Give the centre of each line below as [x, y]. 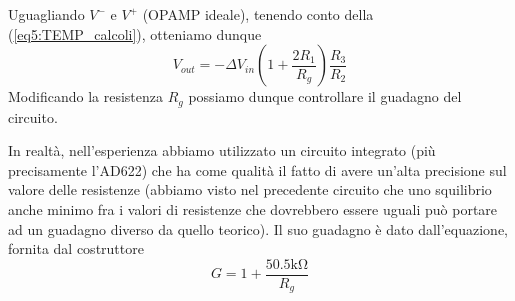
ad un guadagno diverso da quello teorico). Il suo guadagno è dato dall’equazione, [258, 228]
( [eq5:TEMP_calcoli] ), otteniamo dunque [135, 33]
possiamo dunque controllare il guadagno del [325, 96]
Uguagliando [46, 14]
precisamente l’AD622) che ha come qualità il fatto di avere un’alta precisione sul [257, 169]
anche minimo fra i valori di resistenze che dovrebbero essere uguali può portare [253, 209]
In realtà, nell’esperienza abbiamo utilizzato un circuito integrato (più [222, 150]
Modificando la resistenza [85, 96]
